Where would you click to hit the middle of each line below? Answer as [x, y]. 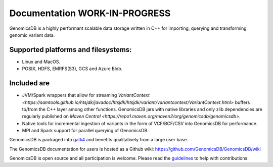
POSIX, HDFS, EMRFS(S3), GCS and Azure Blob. [72, 69]
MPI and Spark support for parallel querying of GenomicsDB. [85, 131]
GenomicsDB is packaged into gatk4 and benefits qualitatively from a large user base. [99, 140]
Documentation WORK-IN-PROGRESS [90, 13]
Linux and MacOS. [41, 62]
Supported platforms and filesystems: [71, 50]
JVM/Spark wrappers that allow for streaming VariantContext [86, 95]
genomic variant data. [32, 35]
